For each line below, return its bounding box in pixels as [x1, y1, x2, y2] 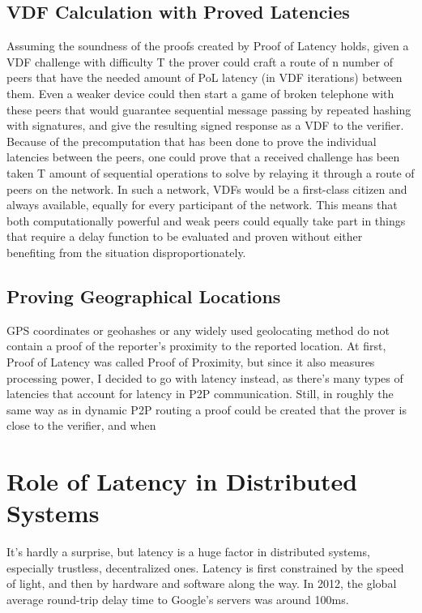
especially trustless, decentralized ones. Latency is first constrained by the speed [6, 559, 404, 576]
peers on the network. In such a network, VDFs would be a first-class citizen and [6, 180, 407, 197]
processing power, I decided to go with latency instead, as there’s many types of [6, 369, 403, 386]
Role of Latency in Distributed [6, 465, 358, 498]
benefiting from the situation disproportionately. [6, 243, 246, 260]
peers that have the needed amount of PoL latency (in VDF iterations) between [6, 69, 403, 86]
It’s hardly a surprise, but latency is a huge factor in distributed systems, [6, 543, 370, 560]
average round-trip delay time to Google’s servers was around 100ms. [6, 590, 349, 607]
